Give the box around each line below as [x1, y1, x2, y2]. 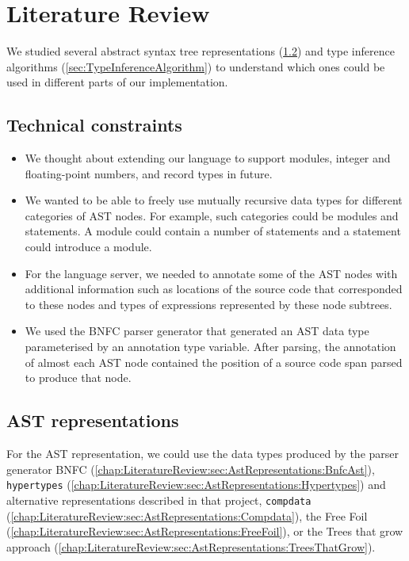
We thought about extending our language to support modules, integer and [25, 150, 391, 166]
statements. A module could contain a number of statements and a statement [25, 223, 401, 239]
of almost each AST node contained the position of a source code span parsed [25, 353, 403, 370]
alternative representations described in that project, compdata [6, 491, 312, 508]
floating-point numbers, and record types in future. [25, 165, 273, 181]
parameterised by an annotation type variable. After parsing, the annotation [25, 338, 396, 355]
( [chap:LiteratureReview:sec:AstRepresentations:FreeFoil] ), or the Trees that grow [6, 523, 403, 540]
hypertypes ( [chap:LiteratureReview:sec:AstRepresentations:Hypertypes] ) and [6, 476, 386, 493]
